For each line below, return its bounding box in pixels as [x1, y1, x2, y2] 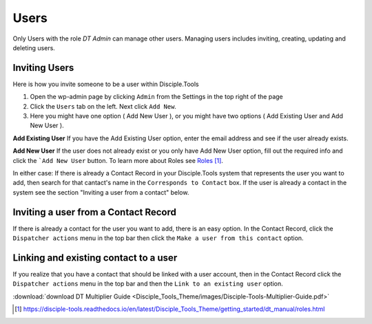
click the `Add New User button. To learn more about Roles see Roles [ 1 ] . [12, 156, 224, 164]
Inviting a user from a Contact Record [12, 206, 177, 218]
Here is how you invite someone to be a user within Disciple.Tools [12, 80, 199, 88]
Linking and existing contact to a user [12, 252, 178, 263]
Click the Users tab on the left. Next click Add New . [30, 102, 177, 110]
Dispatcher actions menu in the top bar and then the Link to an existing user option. [12, 279, 283, 288]
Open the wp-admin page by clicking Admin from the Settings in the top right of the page [30, 93, 284, 101]
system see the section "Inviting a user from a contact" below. [12, 188, 189, 196]
